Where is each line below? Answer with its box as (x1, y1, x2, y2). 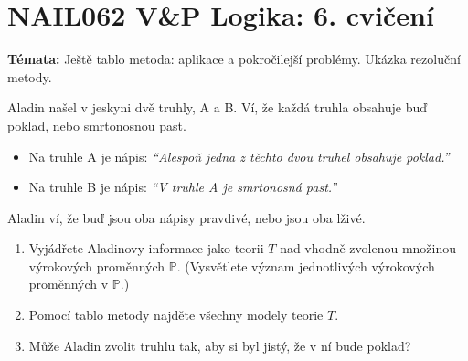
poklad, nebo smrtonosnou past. (7, 115, 186, 134)
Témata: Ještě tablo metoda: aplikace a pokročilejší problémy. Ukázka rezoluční (7, 49, 461, 69)
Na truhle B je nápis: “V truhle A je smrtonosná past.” (28, 177, 337, 196)
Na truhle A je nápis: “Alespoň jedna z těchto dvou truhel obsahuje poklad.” (28, 146, 450, 165)
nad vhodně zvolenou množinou (280, 239, 457, 258)
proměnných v (28, 274, 109, 293)
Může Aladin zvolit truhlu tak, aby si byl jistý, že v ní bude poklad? (28, 335, 411, 355)
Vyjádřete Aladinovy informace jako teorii (28, 239, 264, 258)
